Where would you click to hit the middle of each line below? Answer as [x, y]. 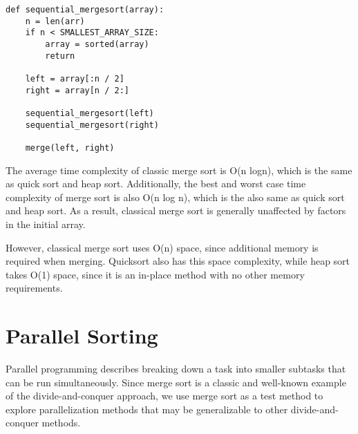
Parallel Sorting [82, 336]
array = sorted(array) [97, 44]
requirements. [34, 288]
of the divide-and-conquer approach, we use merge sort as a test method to [164, 396]
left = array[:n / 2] [75, 78]
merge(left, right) [70, 148]
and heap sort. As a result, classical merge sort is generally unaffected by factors [176, 210]
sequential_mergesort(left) [89, 113]
